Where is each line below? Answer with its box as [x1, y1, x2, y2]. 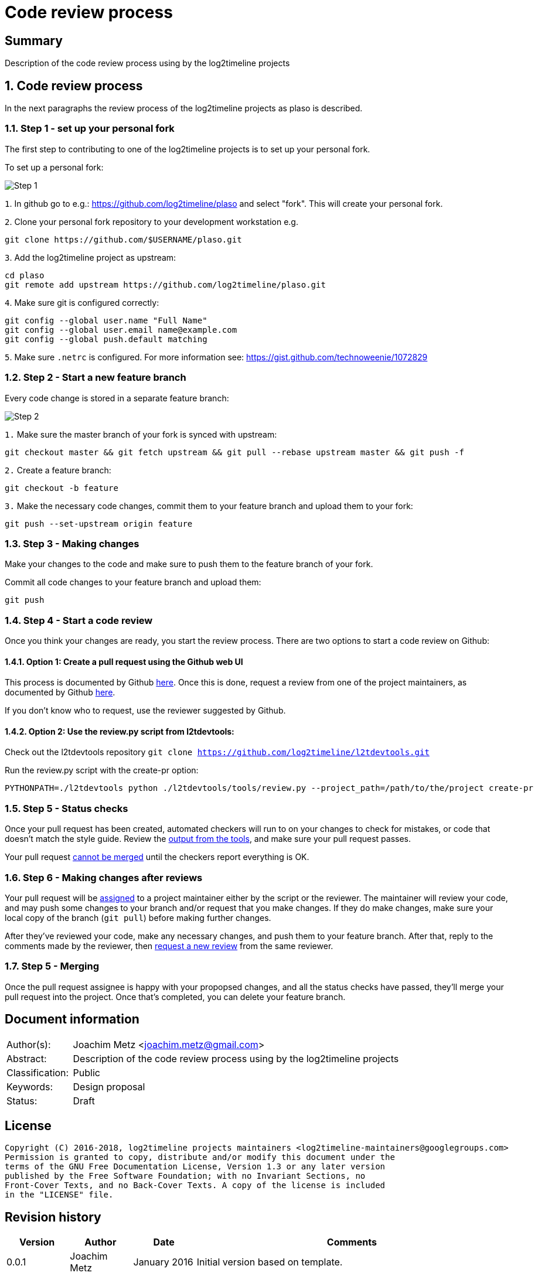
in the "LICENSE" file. [5, 1190, 114, 1200]
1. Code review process [5, 78, 143, 93]
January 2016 [133, 1256, 193, 1268]
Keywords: [6, 1080, 53, 1093]
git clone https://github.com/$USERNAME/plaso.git [5, 234, 242, 244]
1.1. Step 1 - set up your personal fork [5, 122, 175, 135]
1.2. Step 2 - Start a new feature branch [5, 371, 186, 384]
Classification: [6, 1066, 69, 1079]
